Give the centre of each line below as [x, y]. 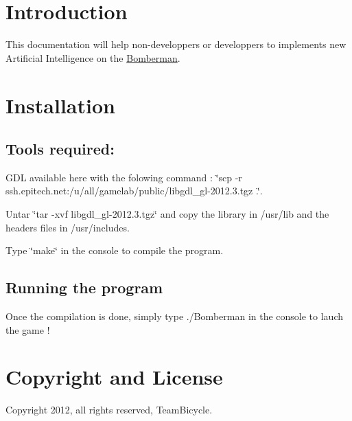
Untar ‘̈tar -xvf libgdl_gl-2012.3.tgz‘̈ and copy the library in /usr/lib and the [167, 214]
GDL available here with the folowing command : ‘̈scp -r [124, 177]
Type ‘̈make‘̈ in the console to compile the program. [115, 250]
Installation [60, 105]
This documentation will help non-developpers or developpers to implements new [176, 44]
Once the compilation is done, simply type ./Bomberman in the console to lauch [174, 316]
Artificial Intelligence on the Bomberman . [93, 57]
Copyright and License [114, 377]
